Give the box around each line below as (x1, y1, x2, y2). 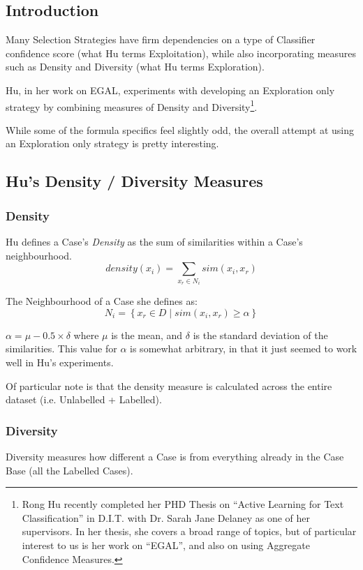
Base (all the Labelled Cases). (6, 463, 133, 477)
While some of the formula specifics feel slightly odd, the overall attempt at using (6, 122, 354, 137)
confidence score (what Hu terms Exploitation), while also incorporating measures (6, 45, 357, 60)
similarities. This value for (6, 341, 117, 356)
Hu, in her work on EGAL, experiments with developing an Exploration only (6, 82, 335, 97)
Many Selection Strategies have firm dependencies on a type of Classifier (6, 32, 316, 47)
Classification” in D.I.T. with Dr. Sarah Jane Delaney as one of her (22, 510, 310, 525)
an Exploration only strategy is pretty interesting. (6, 136, 219, 151)
